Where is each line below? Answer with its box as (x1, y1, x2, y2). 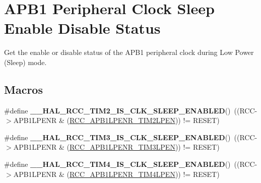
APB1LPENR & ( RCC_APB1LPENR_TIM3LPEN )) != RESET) (13, 142, 220, 152)
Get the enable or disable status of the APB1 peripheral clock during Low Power (4, 47, 254, 57)
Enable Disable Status (4, 18, 161, 38)
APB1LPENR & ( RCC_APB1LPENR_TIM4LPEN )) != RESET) (13, 168, 220, 179)
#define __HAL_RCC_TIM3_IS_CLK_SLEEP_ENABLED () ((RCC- (4, 132, 257, 142)
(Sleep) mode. (4, 56, 47, 67)
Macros (4, 81, 43, 97)
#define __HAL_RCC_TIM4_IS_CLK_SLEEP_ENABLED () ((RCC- (4, 159, 257, 169)
